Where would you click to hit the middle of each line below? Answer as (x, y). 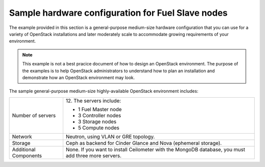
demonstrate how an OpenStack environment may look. (79, 77)
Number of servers (34, 115)
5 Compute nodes (99, 128)
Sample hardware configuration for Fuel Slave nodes (118, 13)
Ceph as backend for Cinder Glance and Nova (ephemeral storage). (144, 143)
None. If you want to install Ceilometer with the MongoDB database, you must (155, 149)
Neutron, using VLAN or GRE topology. (110, 137)
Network (22, 137)
